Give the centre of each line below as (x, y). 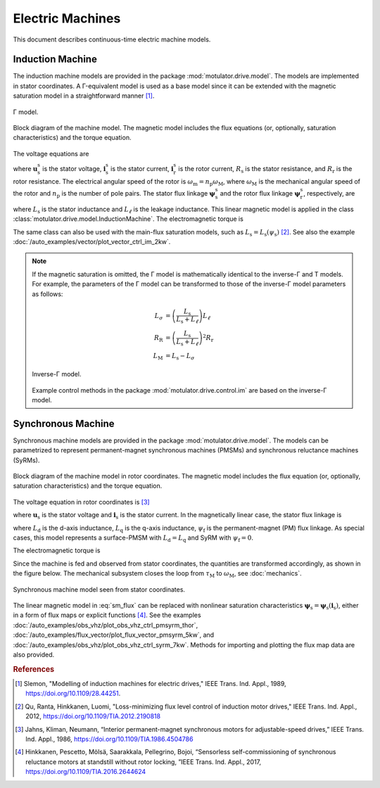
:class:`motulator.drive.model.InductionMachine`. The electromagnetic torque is (128, 219)
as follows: (47, 294)
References (34, 669)
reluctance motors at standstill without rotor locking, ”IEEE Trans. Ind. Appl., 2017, (144, 762)
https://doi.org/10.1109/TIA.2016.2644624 (86, 772)
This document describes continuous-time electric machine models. (112, 39)
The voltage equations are (51, 153)
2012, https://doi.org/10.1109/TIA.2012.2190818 (93, 716)
